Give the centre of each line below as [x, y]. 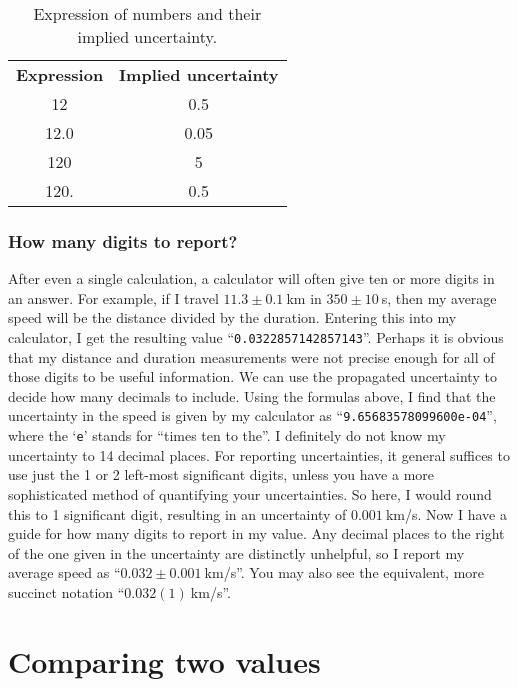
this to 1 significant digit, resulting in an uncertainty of [177, 513]
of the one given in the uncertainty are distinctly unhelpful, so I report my [236, 552]
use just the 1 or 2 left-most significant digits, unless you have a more [221, 474]
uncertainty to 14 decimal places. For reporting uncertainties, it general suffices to [259, 454]
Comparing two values [164, 660]
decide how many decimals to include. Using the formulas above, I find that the [252, 395]
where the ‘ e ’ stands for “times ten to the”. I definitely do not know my [227, 435]
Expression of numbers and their [147, 13]
